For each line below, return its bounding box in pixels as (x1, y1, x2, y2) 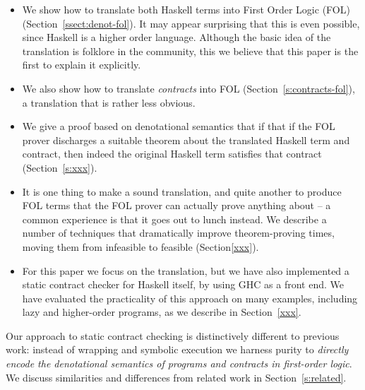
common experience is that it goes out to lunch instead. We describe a (22, 211, 327, 226)
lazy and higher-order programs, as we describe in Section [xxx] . (22, 305, 301, 319)
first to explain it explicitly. (22, 57, 141, 72)
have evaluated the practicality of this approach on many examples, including (22, 290, 358, 305)
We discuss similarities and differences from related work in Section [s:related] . (6, 370, 347, 384)
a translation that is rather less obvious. (22, 95, 196, 110)
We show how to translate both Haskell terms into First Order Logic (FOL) (22, 2, 350, 16)
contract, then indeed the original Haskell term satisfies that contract (22, 146, 322, 161)
